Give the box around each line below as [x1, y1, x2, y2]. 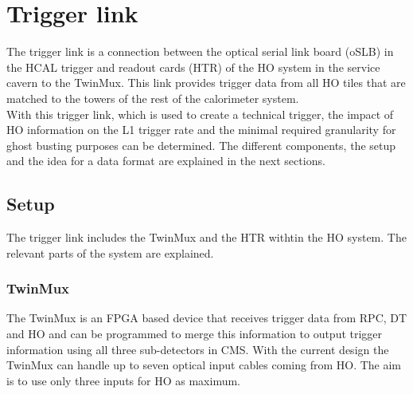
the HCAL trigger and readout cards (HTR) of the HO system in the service [6, 58, 380, 75]
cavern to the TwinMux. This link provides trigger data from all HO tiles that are [6, 74, 406, 91]
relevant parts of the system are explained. [6, 244, 214, 261]
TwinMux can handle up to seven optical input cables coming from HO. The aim [6, 357, 402, 373]
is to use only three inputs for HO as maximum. [6, 372, 240, 388]
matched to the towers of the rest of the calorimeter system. [6, 89, 299, 106]
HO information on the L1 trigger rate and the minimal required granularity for [6, 121, 396, 138]
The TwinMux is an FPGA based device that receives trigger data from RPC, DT [6, 309, 407, 326]
